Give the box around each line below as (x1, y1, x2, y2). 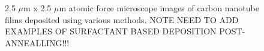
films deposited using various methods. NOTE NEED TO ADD (5, 13, 239, 26)
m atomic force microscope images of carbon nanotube (59, 2, 259, 14)
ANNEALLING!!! (5, 36, 70, 49)
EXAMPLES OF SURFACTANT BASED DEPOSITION (5, 25, 217, 37)
